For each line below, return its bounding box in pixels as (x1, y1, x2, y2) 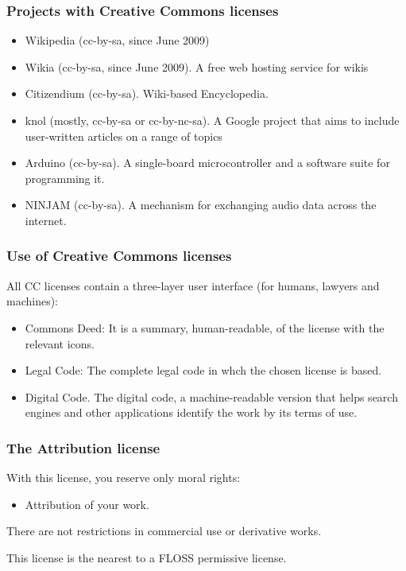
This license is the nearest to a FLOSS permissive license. (6, 549, 287, 565)
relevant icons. (25, 335, 95, 352)
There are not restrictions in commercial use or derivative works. (6, 522, 322, 539)
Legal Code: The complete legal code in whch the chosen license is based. (25, 362, 382, 379)
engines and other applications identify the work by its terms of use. (25, 404, 358, 421)
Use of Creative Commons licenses (6, 246, 232, 266)
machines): (6, 293, 59, 309)
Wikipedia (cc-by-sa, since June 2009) (25, 32, 210, 49)
